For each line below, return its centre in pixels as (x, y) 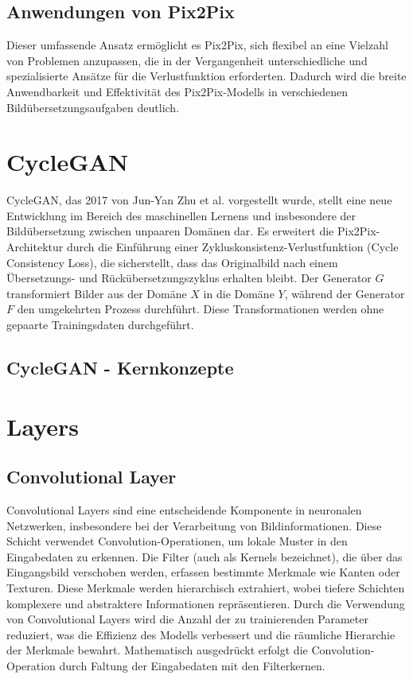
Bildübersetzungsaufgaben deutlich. (93, 107)
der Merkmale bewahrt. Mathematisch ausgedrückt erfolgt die (157, 650)
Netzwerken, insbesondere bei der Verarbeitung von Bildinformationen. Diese (194, 525)
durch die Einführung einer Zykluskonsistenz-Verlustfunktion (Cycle (232, 247)
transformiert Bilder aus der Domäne (97, 293)
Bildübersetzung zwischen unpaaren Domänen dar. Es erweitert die (170, 231)
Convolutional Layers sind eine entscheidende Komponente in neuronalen (184, 510)
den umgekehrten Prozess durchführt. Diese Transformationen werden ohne (201, 309)
